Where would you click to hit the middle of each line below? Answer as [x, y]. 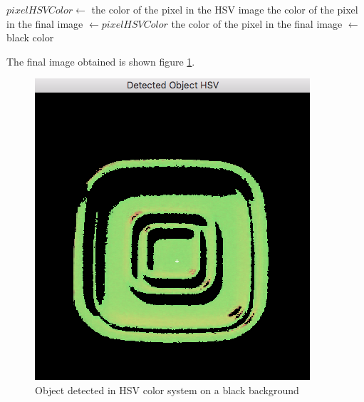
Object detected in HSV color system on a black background [167, 390]
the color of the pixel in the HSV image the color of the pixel [225, 9]
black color [30, 37]
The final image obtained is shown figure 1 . [101, 61]
